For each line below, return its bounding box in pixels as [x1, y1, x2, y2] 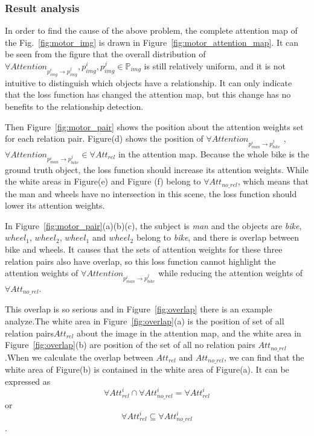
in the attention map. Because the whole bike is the [118, 147, 309, 160]
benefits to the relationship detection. [5, 100, 144, 112]
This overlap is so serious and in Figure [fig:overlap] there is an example [5, 303, 272, 315]
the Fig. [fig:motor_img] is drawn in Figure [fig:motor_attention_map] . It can [5, 36, 299, 48]
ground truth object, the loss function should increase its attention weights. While [5, 163, 309, 175]
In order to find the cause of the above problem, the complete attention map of [5, 24, 298, 37]
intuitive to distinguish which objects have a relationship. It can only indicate [5, 76, 292, 89]
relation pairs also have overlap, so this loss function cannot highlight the [5, 254, 276, 267]
